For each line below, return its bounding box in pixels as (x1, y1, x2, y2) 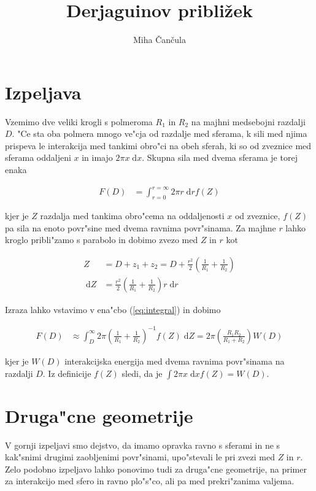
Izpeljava (5, 79, 82, 104)
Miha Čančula (133, 33, 186, 46)
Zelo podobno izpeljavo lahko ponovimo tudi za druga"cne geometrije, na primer (5, 462, 307, 475)
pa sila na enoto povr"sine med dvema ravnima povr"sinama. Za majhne (5, 221, 276, 234)
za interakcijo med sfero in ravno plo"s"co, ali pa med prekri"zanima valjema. (5, 474, 295, 487)
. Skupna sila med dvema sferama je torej (142, 151, 298, 164)
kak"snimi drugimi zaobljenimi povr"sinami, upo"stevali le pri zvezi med (5, 450, 275, 463)
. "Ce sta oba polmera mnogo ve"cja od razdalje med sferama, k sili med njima (12, 127, 307, 140)
